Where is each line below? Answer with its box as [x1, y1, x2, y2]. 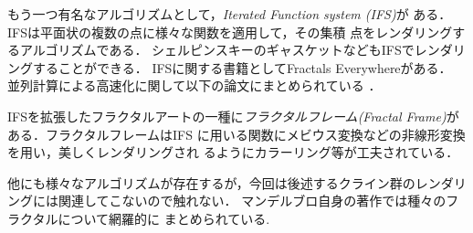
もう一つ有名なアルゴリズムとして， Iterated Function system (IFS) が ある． [7, 5, 452, 23]
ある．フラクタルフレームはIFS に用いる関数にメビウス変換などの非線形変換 [7, 124, 466, 143]
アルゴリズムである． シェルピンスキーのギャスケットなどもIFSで [19, 40, 415, 59]
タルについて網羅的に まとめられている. [32, 208, 270, 228]
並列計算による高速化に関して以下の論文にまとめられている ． [7, 76, 382, 95]
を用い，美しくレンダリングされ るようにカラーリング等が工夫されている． [7, 143, 459, 162]
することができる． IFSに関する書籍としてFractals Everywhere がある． [32, 58, 452, 77]
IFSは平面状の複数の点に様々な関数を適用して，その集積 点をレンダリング [7, 22, 453, 41]
